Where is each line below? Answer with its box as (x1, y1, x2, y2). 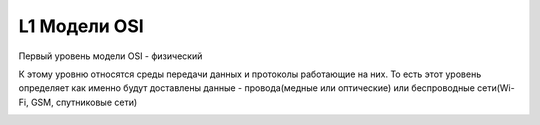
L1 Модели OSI (18, 15, 144, 37)
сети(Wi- (476, 82, 515, 94)
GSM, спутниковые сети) (30, 96, 138, 108)
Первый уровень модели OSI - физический (18, 50, 203, 62)
